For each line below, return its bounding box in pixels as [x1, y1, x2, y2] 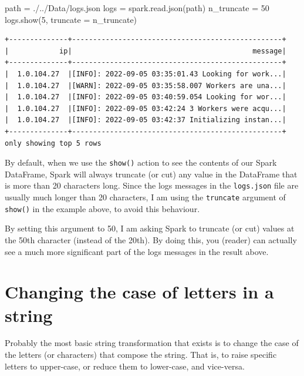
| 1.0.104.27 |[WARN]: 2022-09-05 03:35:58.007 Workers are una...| [5, 81, 286, 90]
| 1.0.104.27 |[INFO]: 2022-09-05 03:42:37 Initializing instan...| [5, 116, 286, 125]
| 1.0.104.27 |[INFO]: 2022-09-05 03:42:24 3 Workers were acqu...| [5, 104, 286, 113]
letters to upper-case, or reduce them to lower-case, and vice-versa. [5, 360, 245, 372]
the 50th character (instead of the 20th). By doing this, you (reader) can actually [5, 233, 297, 246]
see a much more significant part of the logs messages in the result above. [5, 245, 269, 257]
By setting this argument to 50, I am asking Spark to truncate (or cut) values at [5, 222, 295, 234]
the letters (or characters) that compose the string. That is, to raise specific [5, 348, 277, 361]
